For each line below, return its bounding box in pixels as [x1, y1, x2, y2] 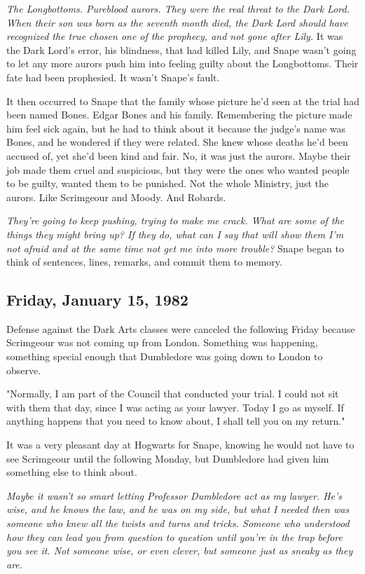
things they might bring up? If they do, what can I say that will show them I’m [6, 226, 344, 241]
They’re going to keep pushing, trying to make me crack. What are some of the [6, 213, 345, 228]
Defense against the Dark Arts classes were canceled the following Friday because [6, 321, 355, 336]
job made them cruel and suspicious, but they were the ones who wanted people [6, 162, 350, 177]
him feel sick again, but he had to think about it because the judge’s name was [6, 121, 346, 135]
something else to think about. [6, 465, 137, 479]
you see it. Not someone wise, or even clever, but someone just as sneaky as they [6, 543, 353, 558]
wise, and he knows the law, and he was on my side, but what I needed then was [6, 502, 350, 517]
